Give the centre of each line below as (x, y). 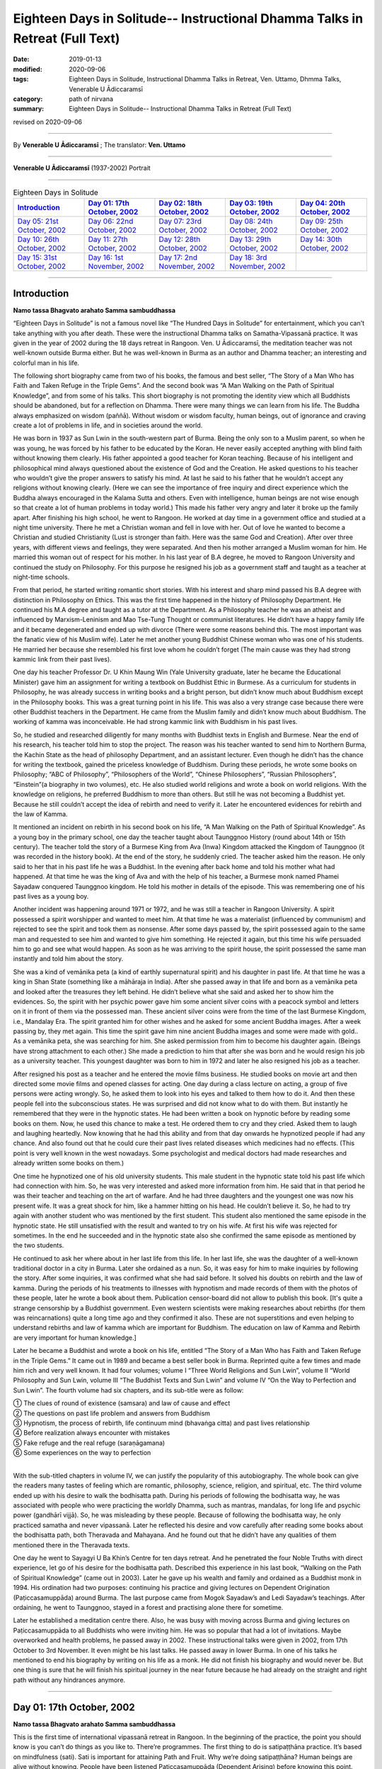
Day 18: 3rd (248, 258)
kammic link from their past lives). (63, 659)
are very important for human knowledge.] (75, 1337)
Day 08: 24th (251, 221)
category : (28, 98)
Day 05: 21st (38, 221)
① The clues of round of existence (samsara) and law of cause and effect (122, 1403)
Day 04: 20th (323, 203)
